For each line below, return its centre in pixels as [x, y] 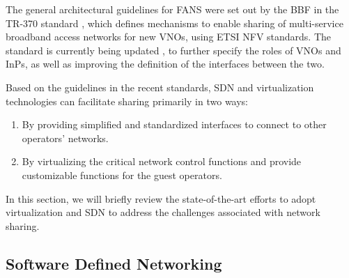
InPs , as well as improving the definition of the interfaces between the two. [165, 64]
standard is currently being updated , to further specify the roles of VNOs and [173, 50]
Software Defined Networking [114, 263]
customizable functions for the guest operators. [122, 175]
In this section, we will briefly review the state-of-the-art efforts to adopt [161, 198]
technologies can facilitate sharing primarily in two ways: [127, 101]
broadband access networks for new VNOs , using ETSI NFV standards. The [169, 37]
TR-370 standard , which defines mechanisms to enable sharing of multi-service [174, 23]
